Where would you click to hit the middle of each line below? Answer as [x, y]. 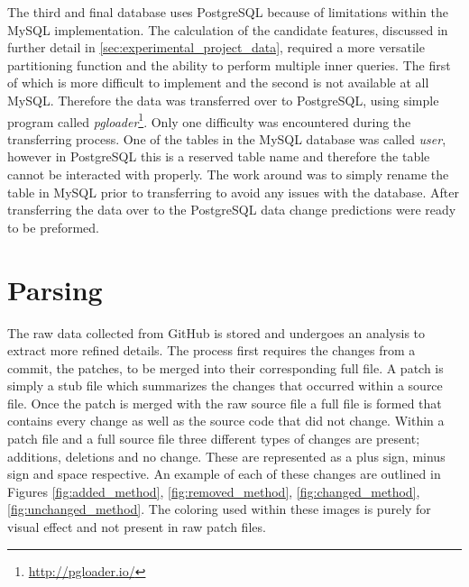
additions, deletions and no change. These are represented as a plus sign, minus [226, 456]
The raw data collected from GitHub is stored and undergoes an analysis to [216, 332]
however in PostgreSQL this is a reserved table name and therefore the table [219, 156]
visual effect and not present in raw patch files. [137, 527]
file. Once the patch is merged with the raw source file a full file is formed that [225, 403]
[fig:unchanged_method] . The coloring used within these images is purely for [219, 509]
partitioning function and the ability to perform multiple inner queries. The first [229, 64]
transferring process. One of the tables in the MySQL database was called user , [227, 138]
